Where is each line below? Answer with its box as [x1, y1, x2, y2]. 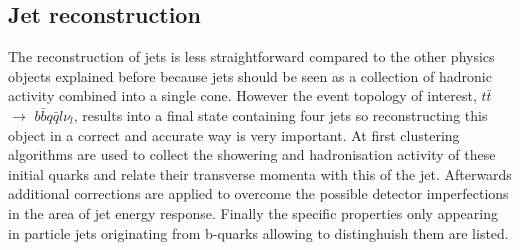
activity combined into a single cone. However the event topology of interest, [8, 85, 477, 106]
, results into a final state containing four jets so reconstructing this [73, 104, 488, 125]
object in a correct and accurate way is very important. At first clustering [8, 124, 460, 145]
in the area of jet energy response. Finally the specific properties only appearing [8, 202, 498, 223]
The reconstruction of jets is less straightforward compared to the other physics [8, 46, 495, 67]
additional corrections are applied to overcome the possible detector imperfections [8, 183, 509, 204]
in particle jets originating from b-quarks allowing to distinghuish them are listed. [8, 222, 509, 243]
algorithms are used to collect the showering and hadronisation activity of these [8, 144, 496, 165]
